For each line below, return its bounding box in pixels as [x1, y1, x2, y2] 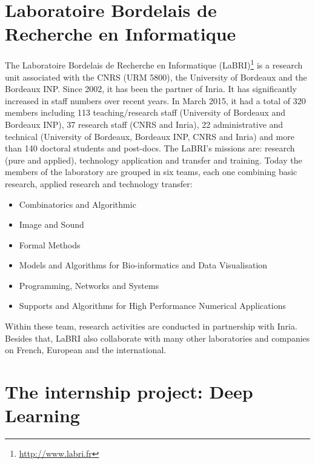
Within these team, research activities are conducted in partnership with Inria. [5, 320, 297, 333]
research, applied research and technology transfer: [5, 177, 193, 190]
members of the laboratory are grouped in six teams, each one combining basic [5, 165, 297, 178]
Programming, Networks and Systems [19, 279, 159, 291]
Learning [5, 403, 80, 428]
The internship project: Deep [5, 379, 253, 404]
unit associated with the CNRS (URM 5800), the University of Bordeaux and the [5, 70, 307, 83]
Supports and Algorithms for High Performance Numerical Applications [19, 299, 286, 312]
